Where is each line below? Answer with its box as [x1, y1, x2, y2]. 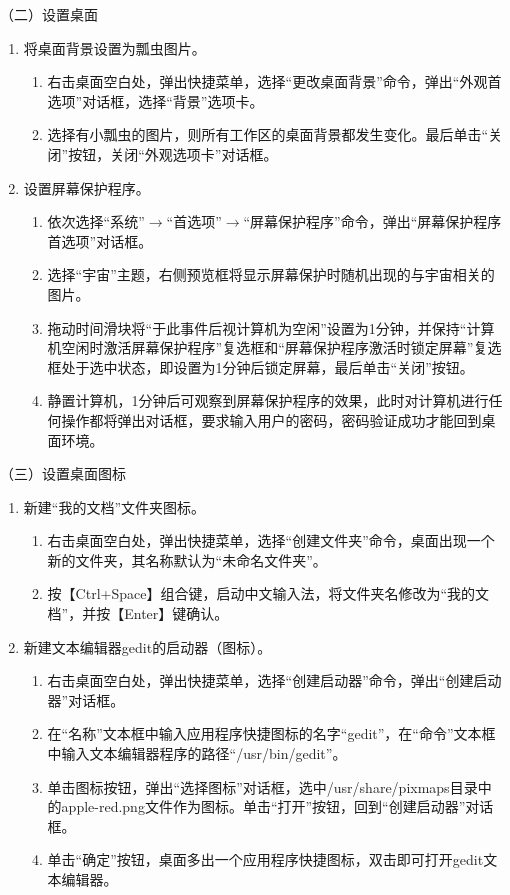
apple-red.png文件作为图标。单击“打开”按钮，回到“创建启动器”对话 [61, 796, 494, 817]
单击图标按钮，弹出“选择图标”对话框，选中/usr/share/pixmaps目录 [47, 776, 478, 797]
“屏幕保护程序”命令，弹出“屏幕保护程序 [243, 211, 502, 232]
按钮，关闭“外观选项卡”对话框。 [68, 143, 278, 164]
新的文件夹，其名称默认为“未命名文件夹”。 [47, 549, 327, 570]
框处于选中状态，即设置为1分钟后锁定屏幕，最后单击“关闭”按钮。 [47, 356, 474, 377]
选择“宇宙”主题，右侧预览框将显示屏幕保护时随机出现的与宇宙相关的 [47, 264, 495, 285]
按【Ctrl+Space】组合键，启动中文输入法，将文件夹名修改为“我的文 [47, 583, 490, 604]
